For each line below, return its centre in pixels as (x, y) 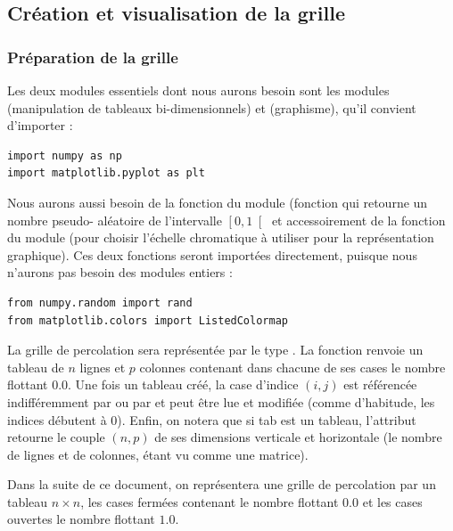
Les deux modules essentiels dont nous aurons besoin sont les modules (198, 90)
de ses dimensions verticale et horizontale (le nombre (298, 437)
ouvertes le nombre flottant (81, 519)
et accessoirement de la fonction (358, 220)
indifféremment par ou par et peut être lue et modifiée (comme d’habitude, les (221, 401)
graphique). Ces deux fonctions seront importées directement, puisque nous (212, 254)
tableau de (36, 367)
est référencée (380, 384)
